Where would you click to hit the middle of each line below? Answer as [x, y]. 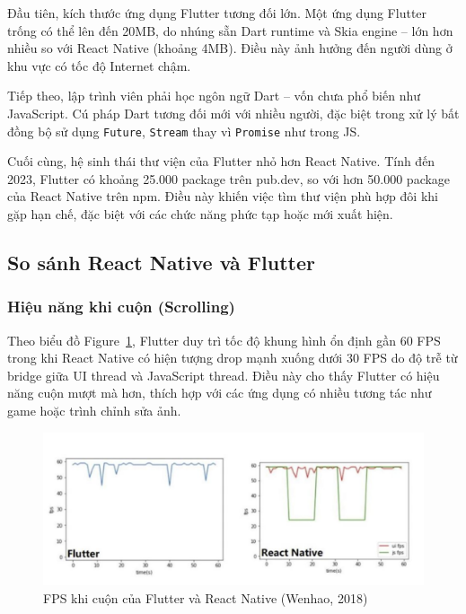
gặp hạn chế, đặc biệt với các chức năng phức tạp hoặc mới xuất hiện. [200, 214]
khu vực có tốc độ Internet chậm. [99, 65]
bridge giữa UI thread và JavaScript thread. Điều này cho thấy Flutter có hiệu [224, 375]
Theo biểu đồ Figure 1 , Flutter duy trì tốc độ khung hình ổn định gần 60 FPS [224, 340]
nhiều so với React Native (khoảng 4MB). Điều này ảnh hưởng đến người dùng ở [230, 48]
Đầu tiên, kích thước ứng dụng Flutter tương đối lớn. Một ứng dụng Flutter [217, 13]
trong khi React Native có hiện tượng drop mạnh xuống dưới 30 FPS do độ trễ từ [233, 358]
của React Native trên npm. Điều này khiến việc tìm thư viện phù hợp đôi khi [223, 196]
